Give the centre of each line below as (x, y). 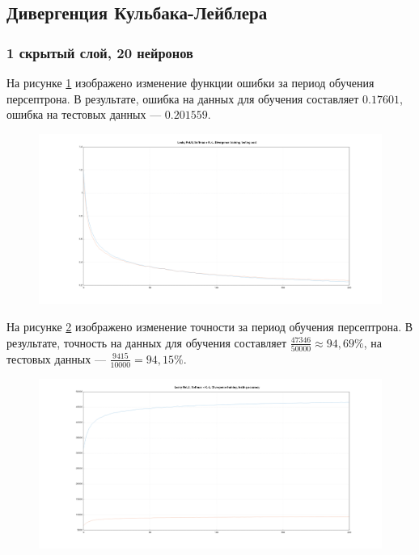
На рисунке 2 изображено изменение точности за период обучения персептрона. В (210, 326)
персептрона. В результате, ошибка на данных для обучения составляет (183, 98)
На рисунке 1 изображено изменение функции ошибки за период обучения (190, 82)
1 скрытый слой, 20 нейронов (100, 52)
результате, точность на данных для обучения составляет (147, 342)
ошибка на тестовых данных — (84, 114)
